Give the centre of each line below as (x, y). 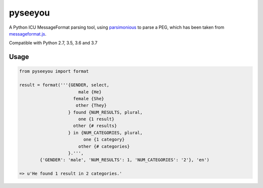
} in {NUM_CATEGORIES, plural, (105, 132)
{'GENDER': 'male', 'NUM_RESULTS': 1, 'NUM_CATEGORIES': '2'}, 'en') (124, 160)
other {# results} (95, 126)
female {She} (89, 98)
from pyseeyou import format (54, 71)
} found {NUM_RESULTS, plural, (105, 112)
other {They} (91, 105)
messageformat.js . (28, 34)
